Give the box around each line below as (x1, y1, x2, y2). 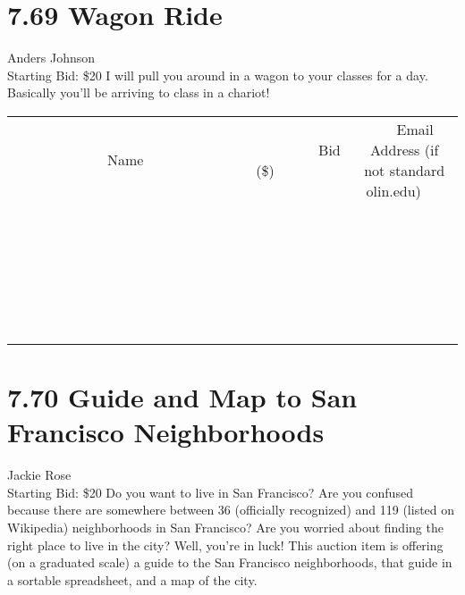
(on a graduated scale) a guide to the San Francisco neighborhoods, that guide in (7, 553, 452, 572)
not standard (364, 159, 445, 180)
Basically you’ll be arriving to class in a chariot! (7, 83, 270, 102)
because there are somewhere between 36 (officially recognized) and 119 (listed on (7, 500, 455, 519)
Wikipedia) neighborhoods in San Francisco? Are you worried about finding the (7, 518, 444, 536)
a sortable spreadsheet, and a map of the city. (7, 570, 258, 589)
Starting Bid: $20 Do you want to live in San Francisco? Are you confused (7, 482, 413, 501)
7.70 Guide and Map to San (7, 379, 358, 415)
